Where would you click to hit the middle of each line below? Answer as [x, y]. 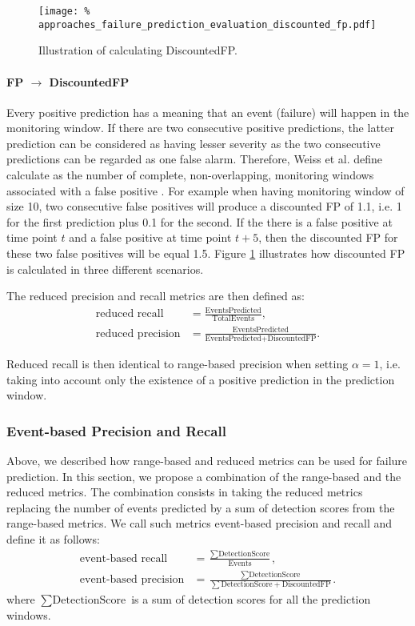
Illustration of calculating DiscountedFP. [138, 50]
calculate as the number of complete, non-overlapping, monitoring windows [190, 175]
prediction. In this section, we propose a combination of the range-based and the [204, 476]
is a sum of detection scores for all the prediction [251, 599]
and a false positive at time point [150, 237]
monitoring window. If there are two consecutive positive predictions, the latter [200, 128]
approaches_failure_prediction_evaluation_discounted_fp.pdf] [207, 24]
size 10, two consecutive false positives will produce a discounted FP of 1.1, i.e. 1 [204, 206]
